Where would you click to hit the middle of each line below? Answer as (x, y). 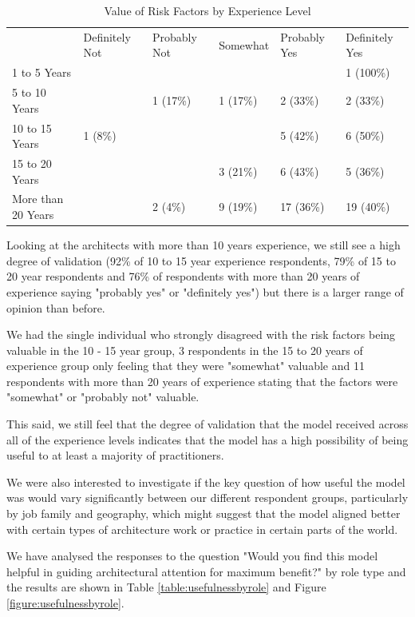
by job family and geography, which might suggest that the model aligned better (204, 514)
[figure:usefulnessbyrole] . (65, 603)
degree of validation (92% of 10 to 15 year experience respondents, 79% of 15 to (201, 260)
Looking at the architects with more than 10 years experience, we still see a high (204, 245)
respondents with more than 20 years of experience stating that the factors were (202, 381)
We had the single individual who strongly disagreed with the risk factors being (201, 334)
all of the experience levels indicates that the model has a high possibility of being (207, 439)
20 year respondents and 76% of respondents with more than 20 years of (183, 276)
